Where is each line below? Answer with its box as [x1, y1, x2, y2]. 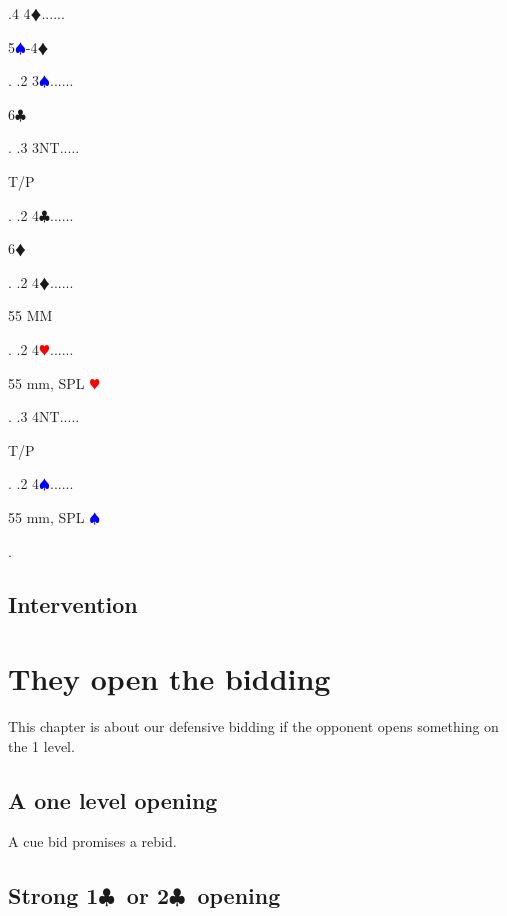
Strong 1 [8, 880, 99, 911]
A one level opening [8, 784, 218, 815]
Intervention [8, 589, 138, 620]
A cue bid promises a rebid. [8, 831, 177, 852]
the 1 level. [8, 735, 75, 756]
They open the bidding [8, 658, 331, 699]
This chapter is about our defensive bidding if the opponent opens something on [8, 716, 499, 736]
